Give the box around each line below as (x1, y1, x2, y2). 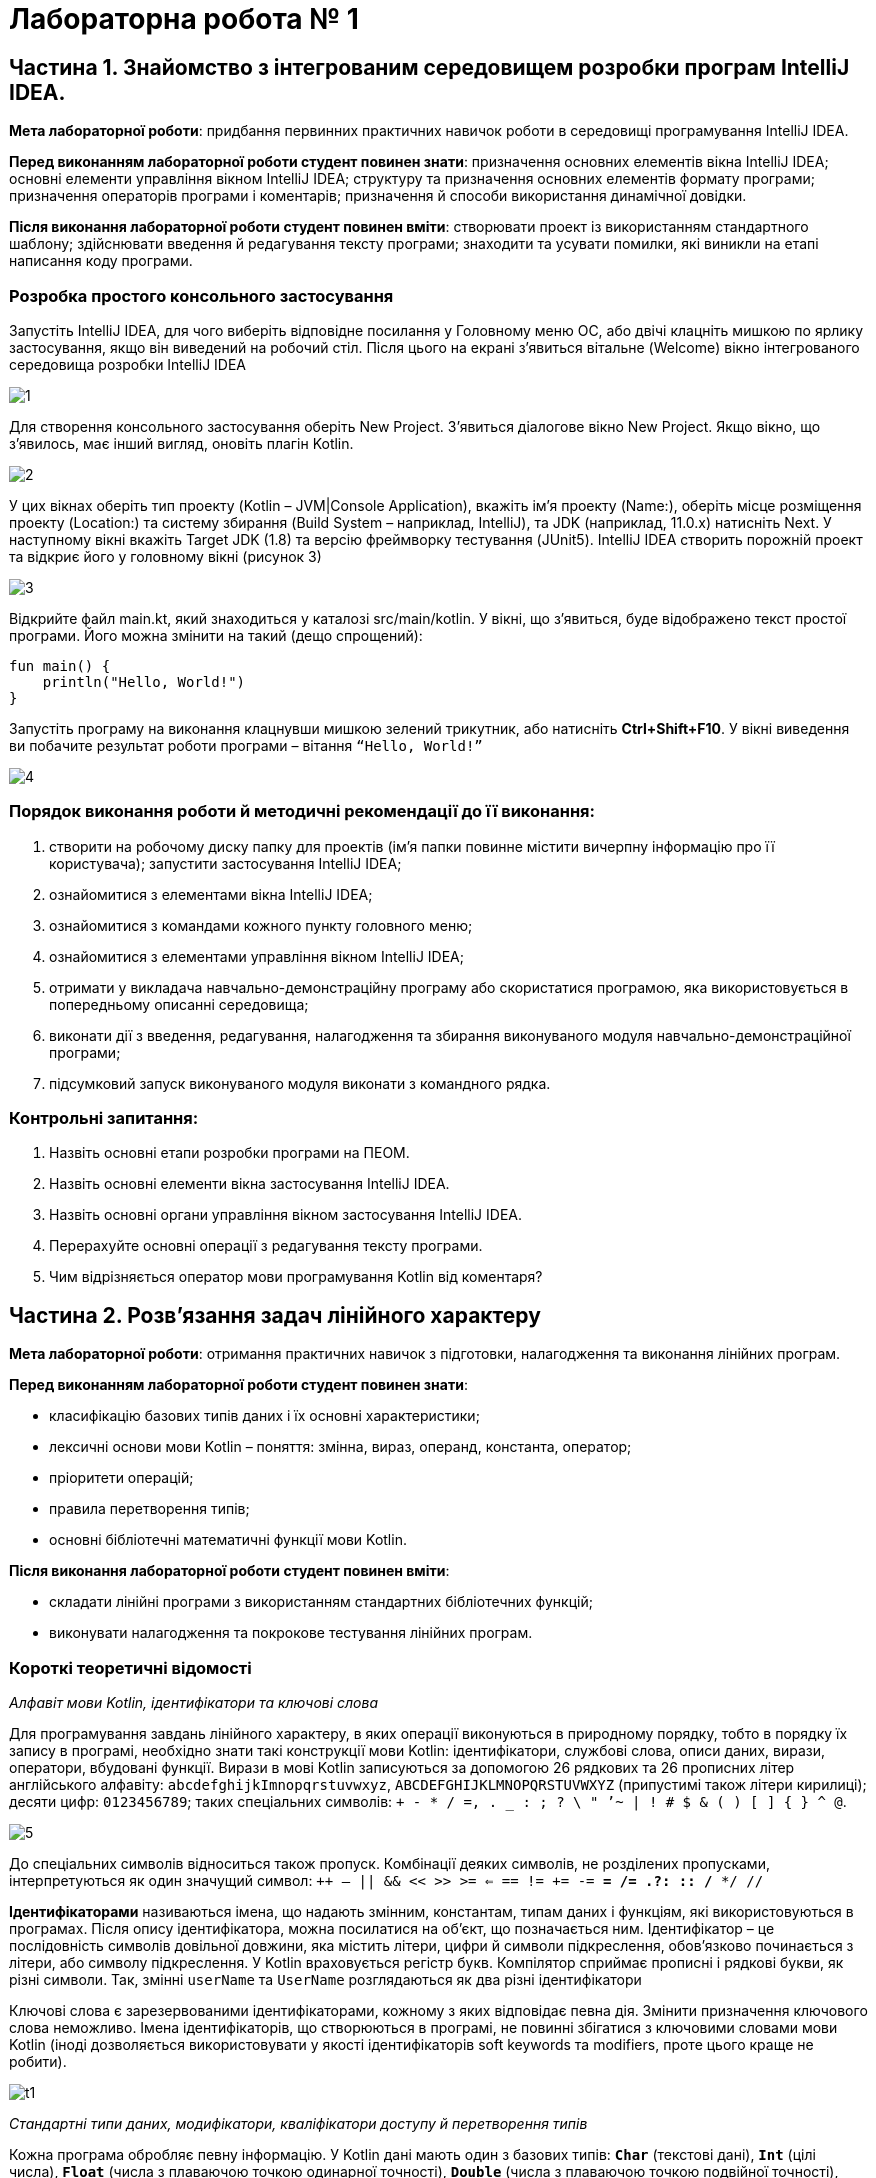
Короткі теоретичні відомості (9, 1657, 252, 1678)
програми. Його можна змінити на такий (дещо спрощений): (9, 626, 423, 644)
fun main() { (9, 657, 111, 674)
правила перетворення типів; (49, 1500, 250, 1518)
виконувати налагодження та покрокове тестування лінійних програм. (49, 1624, 533, 1642)
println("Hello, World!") (42, 673, 246, 690)
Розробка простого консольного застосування (9, 285, 394, 306)
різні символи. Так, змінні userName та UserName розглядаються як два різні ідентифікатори (9, 1971, 642, 1989)
